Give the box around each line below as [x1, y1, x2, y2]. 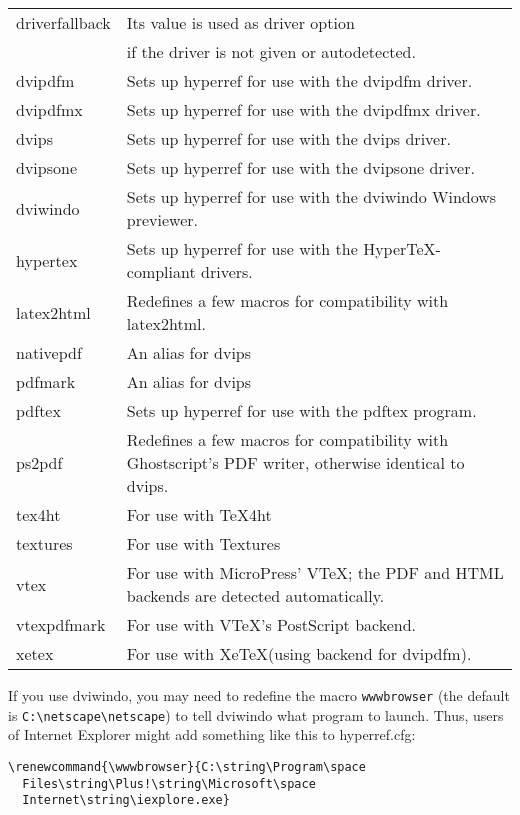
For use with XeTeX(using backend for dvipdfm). [126, 642, 472, 665]
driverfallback [16, 11, 111, 34]
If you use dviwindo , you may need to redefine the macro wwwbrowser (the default [8, 685, 510, 705]
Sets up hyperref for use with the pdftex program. [126, 399, 477, 422]
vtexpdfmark [16, 613, 106, 636]
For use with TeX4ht [126, 503, 272, 526]
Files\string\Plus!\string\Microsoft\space [22, 776, 316, 791]
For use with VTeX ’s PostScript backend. [126, 613, 417, 636]
